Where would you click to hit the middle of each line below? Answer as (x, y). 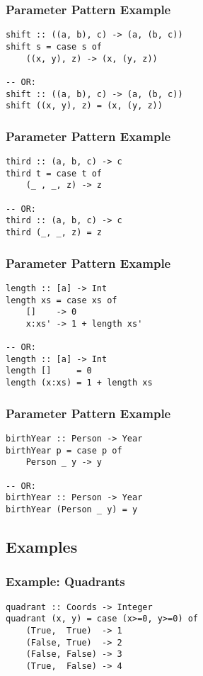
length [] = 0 (49, 371)
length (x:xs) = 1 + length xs (79, 383)
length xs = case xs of (62, 300)
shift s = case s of (54, 46)
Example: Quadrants (65, 581)
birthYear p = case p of (64, 450)
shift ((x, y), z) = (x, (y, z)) (84, 106)
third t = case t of (54, 173)
